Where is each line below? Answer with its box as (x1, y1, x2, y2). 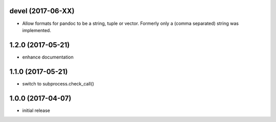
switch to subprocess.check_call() (22, 80, 95, 86)
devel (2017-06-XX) (9, 7, 75, 15)
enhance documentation (22, 54, 74, 60)
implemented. (22, 27, 51, 33)
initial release (22, 107, 51, 113)
